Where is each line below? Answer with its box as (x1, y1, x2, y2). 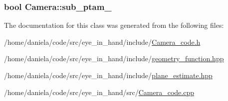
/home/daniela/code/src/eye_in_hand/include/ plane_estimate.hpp (4, 70, 213, 80)
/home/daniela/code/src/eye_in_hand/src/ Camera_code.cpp (4, 87, 195, 97)
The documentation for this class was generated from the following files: (4, 20, 224, 30)
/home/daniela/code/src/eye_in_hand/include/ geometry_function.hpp (4, 53, 224, 64)
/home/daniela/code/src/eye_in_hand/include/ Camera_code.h (4, 36, 201, 47)
